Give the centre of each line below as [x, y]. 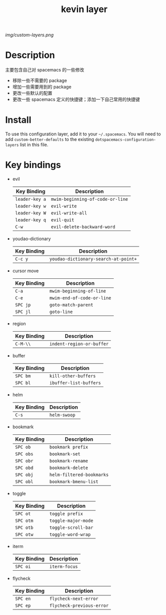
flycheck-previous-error [79, 606]
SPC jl [23, 312]
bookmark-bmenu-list [74, 482]
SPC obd [24, 468]
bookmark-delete [69, 468]
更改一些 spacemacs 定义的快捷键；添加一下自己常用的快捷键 [76, 100]
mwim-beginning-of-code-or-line [90, 199]
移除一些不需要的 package [40, 81]
